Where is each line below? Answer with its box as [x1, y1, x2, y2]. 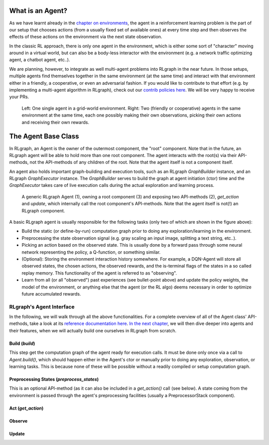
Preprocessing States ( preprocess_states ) [9, 376, 99, 382]
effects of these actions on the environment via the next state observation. [9, 34, 162, 40]
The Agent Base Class [9, 132, 79, 141]
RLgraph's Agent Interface [9, 303, 75, 310]
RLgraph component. [21, 207, 65, 214]
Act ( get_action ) [9, 405, 44, 411]
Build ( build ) [9, 340, 35, 346]
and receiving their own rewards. [21, 119, 90, 125]
